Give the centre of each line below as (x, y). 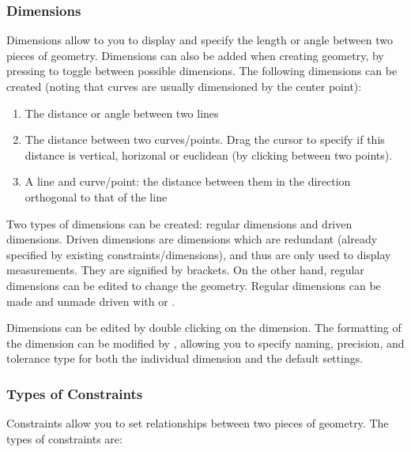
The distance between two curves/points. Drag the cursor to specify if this (205, 139)
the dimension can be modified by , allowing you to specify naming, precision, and (205, 343)
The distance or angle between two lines (122, 113)
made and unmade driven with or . (91, 301)
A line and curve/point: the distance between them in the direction (188, 181)
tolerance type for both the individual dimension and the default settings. (185, 358)
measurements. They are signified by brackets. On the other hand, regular (185, 270)
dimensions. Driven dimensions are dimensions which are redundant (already (192, 239)
